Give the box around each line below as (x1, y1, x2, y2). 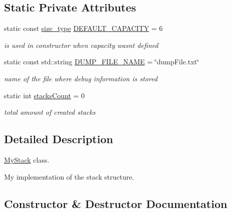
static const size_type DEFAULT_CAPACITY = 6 (4, 23, 163, 33)
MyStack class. (4, 154, 49, 165)
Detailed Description (4, 131, 113, 147)
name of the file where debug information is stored (4, 73, 157, 83)
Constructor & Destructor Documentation (4, 196, 227, 211)
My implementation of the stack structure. (4, 171, 134, 182)
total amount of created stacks (4, 107, 95, 117)
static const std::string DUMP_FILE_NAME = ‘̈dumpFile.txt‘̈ (4, 56, 199, 67)
